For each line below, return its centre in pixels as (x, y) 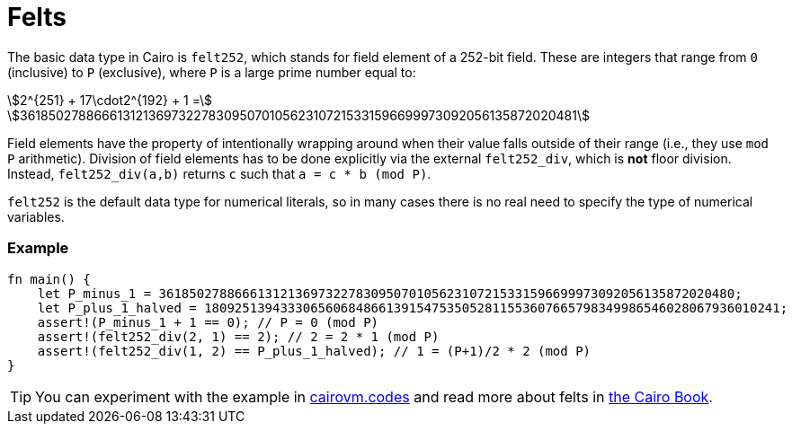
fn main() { (49, 279)
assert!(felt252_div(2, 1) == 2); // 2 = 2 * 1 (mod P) (238, 336)
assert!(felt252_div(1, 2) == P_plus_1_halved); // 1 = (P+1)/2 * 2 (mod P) (314, 351)
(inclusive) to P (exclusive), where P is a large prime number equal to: (212, 72)
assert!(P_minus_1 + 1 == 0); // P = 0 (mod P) (208, 322)
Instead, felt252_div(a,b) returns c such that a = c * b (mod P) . (219, 173)
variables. (36, 216)
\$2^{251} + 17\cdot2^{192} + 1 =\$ (110, 100)
